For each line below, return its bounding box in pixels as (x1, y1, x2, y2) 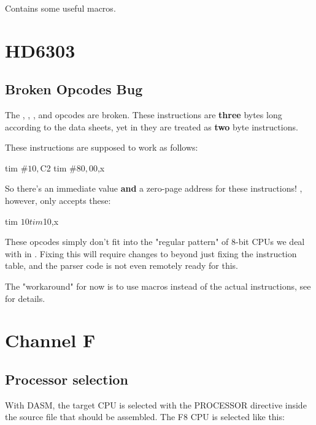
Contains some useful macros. (5, 1, 116, 14)
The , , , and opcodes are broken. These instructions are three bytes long (5, 108, 282, 121)
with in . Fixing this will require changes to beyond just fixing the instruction (5, 247, 297, 260)
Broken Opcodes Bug (5, 80, 143, 99)
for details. (5, 291, 45, 304)
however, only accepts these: (5, 194, 111, 207)
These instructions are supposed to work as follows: (5, 141, 198, 154)
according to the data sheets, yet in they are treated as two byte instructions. (5, 120, 298, 133)
